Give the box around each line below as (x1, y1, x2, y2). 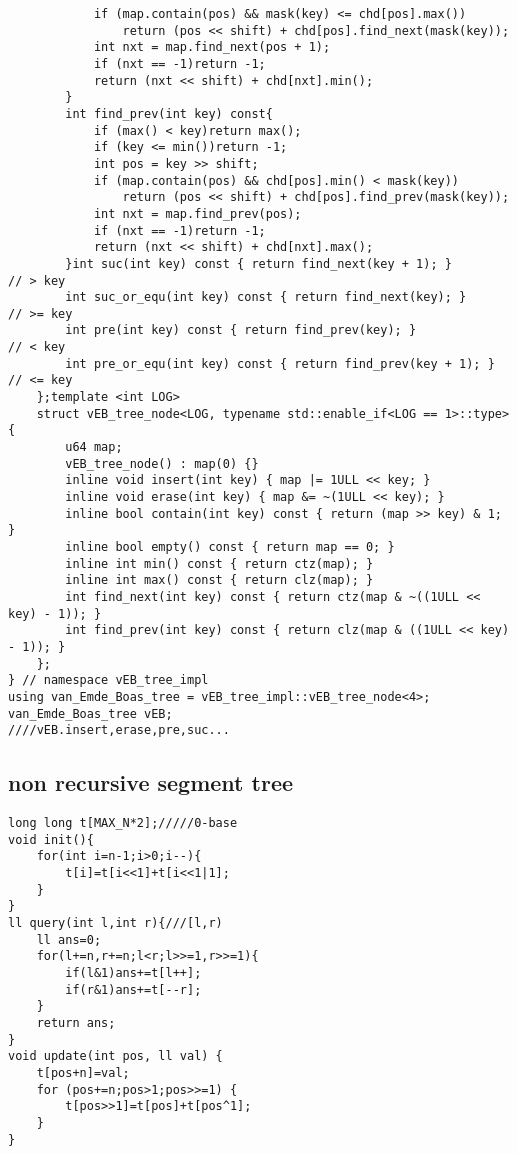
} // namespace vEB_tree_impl (8, 673, 209, 688)
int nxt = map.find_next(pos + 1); (93, 40, 331, 55)
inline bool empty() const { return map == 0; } (65, 540, 395, 554)
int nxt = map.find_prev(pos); (93, 206, 302, 221)
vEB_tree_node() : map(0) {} (65, 456, 259, 471)
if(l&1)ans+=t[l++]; (65, 965, 202, 980)
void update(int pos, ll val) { (8, 1049, 223, 1064)
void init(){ (8, 832, 94, 847)
